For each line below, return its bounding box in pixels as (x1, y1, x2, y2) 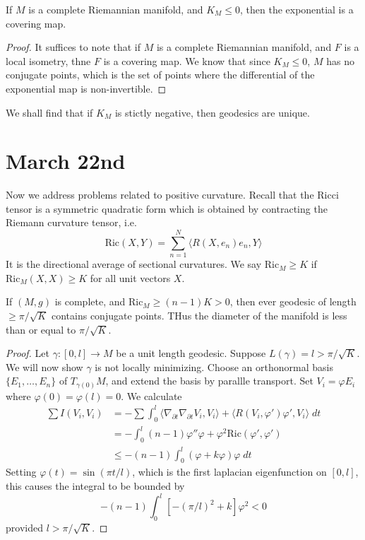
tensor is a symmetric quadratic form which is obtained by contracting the (6, 201, 328, 216)
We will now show (6, 359, 83, 374)
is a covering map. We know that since (103, 53, 270, 68)
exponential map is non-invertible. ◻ (6, 81, 167, 95)
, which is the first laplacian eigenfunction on (132, 464, 327, 479)
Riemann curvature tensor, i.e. (6, 215, 137, 230)
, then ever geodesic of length (229, 294, 357, 309)
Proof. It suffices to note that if (6, 40, 141, 54)
